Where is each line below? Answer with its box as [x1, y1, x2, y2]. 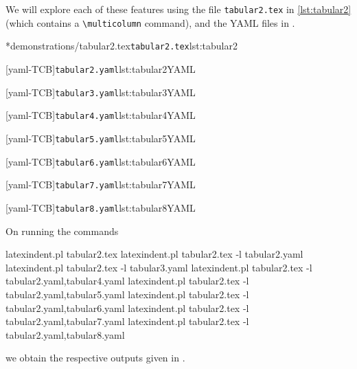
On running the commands [5, 223, 119, 238]
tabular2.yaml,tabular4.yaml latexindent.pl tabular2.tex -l [5, 273, 249, 288]
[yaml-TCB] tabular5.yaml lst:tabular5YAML [5, 131, 196, 145]
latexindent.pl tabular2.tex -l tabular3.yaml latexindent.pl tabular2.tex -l [5, 260, 312, 274]
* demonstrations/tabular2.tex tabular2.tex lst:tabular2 [5, 38, 238, 53]
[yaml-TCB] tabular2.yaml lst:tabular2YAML [5, 61, 196, 76]
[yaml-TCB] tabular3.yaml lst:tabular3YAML [5, 85, 196, 99]
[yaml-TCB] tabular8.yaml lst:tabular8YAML [5, 200, 196, 214]
